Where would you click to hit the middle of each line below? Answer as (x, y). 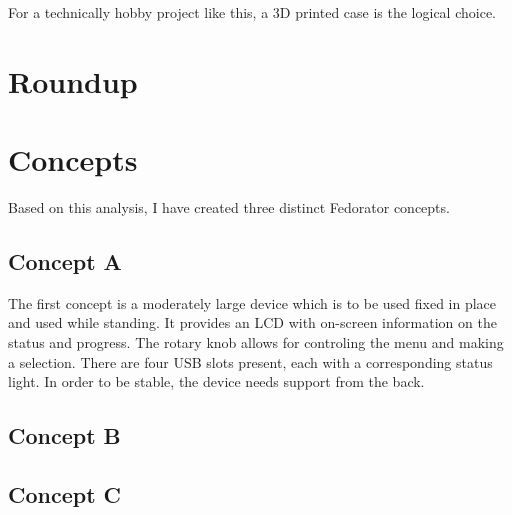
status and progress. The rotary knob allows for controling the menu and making (256, 342)
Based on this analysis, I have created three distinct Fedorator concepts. (229, 207)
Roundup (73, 80)
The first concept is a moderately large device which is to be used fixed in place (252, 302)
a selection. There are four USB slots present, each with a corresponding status (250, 361)
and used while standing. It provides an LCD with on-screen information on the (252, 322)
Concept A (65, 261)
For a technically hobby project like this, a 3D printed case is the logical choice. (252, 12)
